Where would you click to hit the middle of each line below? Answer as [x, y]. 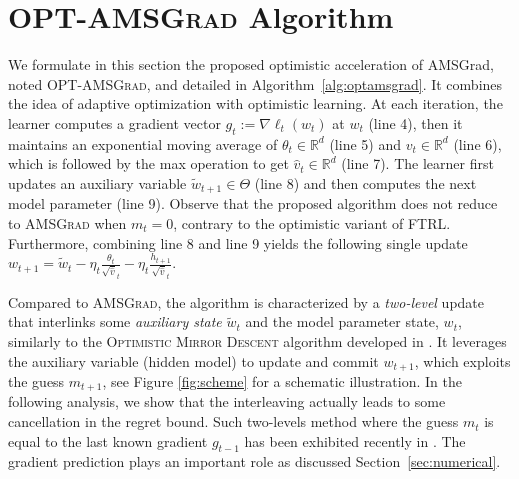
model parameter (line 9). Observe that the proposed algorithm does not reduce [253, 203]
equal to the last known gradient [108, 440]
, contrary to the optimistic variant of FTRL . [312, 222]
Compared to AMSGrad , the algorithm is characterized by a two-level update [246, 301]
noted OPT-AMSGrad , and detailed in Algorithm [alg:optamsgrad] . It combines [255, 83]
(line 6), [477, 143]
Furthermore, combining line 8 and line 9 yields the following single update [238, 242]
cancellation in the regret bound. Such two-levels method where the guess [233, 421]
